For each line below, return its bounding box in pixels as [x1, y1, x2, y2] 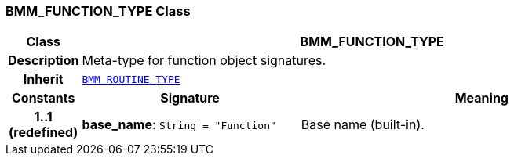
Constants [11, 90, 75, 106]
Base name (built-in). [301, 117, 425, 133]
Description [8, 52, 79, 69]
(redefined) [9, 124, 78, 141]
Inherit [23, 71, 64, 88]
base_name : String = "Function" [82, 117, 276, 133]
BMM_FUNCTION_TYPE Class [5, 3, 191, 19]
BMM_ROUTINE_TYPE [82, 73, 180, 85]
